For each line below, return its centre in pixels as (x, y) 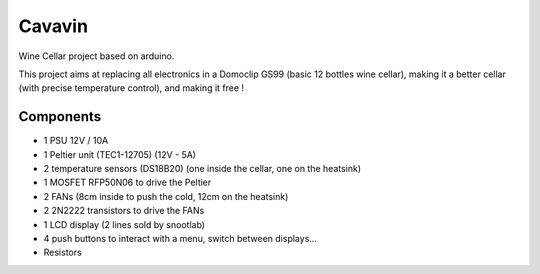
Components (60, 116)
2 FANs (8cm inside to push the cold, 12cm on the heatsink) (166, 196)
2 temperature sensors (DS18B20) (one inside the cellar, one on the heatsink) (202, 169)
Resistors (62, 252)
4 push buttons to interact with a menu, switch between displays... (180, 238)
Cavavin (53, 26)
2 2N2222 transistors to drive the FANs (124, 211)
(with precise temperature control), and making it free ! (131, 88)
